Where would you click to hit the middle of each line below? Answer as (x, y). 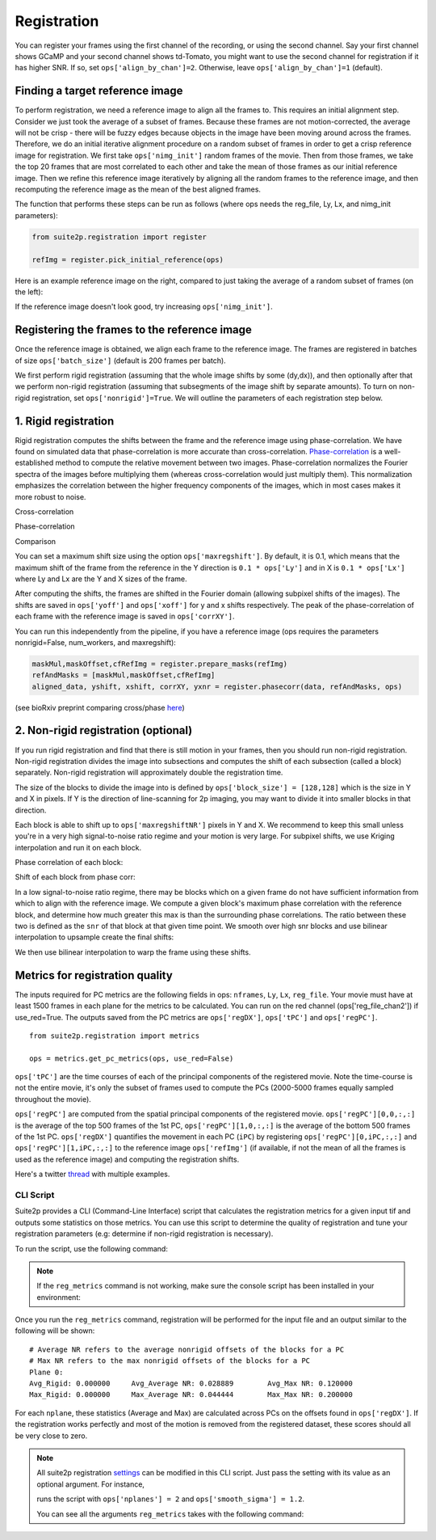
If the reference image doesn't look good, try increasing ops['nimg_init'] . (144, 306)
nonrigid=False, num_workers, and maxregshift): (96, 642)
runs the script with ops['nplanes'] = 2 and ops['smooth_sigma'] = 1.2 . (171, 1499)
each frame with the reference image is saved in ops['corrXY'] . (125, 616)
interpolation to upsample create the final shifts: (94, 937)
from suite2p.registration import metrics (115, 1036)
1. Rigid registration (65, 421)
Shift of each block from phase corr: (75, 877)
